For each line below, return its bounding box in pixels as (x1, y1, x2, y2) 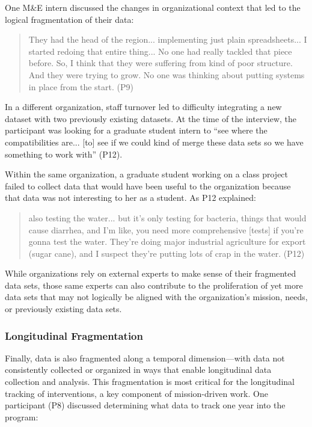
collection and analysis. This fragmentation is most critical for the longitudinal (5, 375, 295, 388)
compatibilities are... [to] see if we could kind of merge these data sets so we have (5, 135, 304, 148)
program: (5, 410, 38, 423)
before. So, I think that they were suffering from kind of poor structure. (28, 57, 293, 69)
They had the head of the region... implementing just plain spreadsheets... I (28, 33, 307, 46)
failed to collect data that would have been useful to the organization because (5, 179, 291, 192)
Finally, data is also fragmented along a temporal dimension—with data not (5, 351, 285, 364)
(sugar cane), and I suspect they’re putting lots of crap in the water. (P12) (28, 247, 305, 259)
